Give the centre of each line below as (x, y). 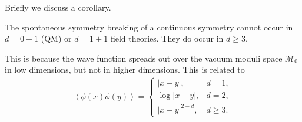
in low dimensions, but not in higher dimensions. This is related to (125, 70)
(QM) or (56, 38)
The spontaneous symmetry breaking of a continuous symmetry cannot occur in (149, 27)
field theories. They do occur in (167, 38)
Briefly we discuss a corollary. (58, 7)
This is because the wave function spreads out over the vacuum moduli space (144, 58)
